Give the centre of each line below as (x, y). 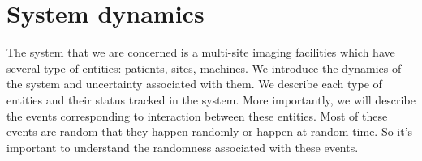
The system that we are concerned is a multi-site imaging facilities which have (201, 52)
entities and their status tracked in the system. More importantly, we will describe (211, 99)
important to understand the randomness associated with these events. (183, 147)
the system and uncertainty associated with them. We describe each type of (194, 84)
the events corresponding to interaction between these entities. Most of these (197, 115)
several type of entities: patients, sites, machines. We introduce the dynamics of (204, 68)
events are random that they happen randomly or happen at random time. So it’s (210, 131)
